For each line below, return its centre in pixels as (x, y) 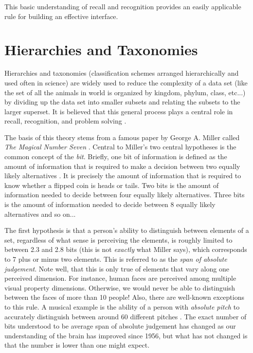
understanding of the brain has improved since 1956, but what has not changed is (126, 335)
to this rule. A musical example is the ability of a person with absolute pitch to (122, 306)
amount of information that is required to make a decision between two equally (122, 166)
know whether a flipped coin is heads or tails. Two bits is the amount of (112, 185)
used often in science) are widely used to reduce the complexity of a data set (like (126, 82)
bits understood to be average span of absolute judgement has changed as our (120, 326)
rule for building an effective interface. (61, 16)
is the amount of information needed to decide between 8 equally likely (110, 204)
